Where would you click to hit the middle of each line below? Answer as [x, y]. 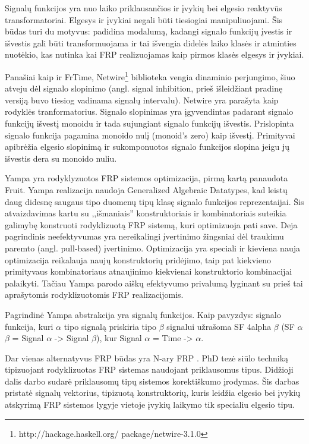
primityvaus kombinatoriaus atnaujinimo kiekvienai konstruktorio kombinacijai [149, 271]
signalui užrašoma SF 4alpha [219, 326]
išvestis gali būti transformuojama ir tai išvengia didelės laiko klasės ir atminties [151, 42]
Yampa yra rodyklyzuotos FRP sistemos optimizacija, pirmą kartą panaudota [146, 178]
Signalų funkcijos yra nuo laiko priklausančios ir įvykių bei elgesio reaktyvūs [144, 8]
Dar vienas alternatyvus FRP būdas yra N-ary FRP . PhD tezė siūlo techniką [147, 358]
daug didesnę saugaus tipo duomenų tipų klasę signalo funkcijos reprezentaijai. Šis [154, 201]
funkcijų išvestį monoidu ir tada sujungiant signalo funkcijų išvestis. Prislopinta [149, 123]
